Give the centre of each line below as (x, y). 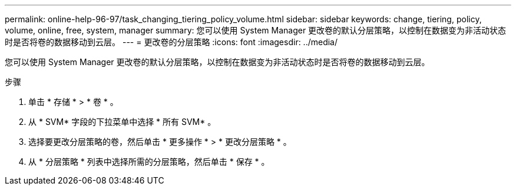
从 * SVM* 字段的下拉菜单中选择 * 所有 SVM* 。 (122, 122)
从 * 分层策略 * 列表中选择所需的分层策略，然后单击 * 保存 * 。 (149, 162)
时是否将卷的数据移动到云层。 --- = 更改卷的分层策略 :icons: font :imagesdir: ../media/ (171, 42)
